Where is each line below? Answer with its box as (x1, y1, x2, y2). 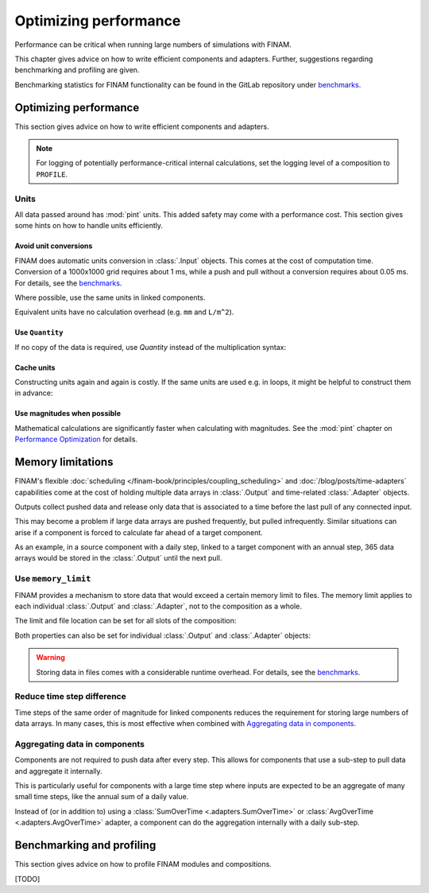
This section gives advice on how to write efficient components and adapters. (14, 122, 269, 131)
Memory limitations (14, 456, 114, 469)
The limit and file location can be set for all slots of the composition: (14, 616, 237, 626)
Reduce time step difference (14, 691, 126, 702)
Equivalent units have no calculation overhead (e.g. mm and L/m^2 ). (14, 307, 234, 317)
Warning (36, 653, 65, 662)
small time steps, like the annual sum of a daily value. (14, 792, 189, 802)
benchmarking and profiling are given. (14, 65, 140, 75)
